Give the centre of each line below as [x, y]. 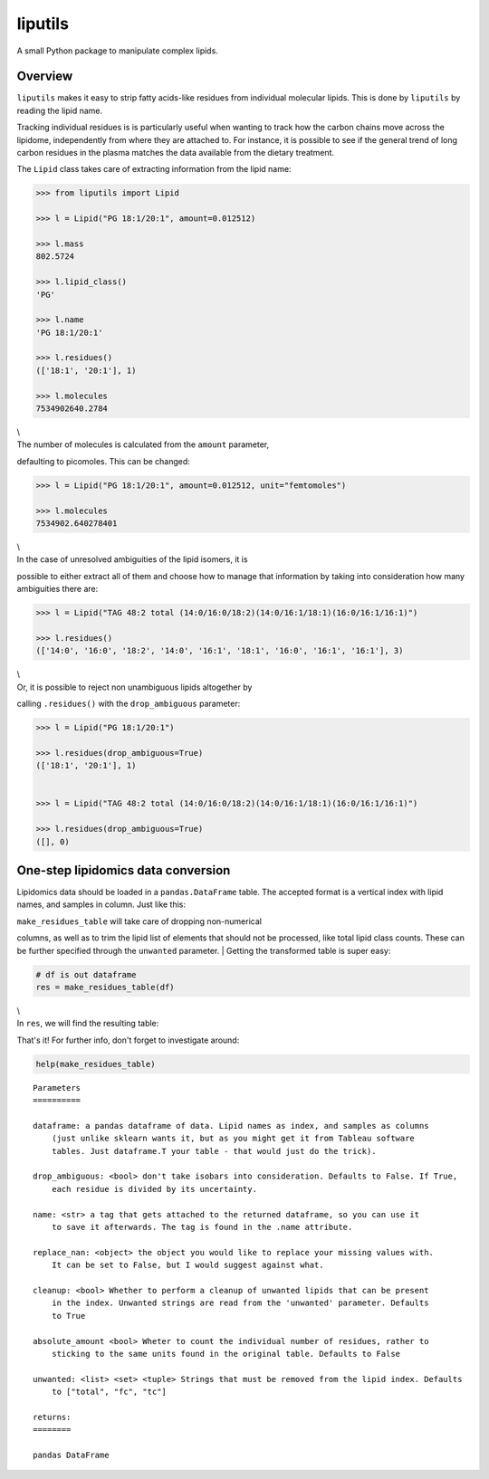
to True [68, 1316]
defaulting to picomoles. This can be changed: [103, 461]
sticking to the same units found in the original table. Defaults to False [226, 1354]
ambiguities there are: [58, 589]
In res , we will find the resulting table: [88, 1024]
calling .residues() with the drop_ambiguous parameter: [129, 704]
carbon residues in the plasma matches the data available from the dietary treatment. [176, 153]
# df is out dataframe [86, 974]
